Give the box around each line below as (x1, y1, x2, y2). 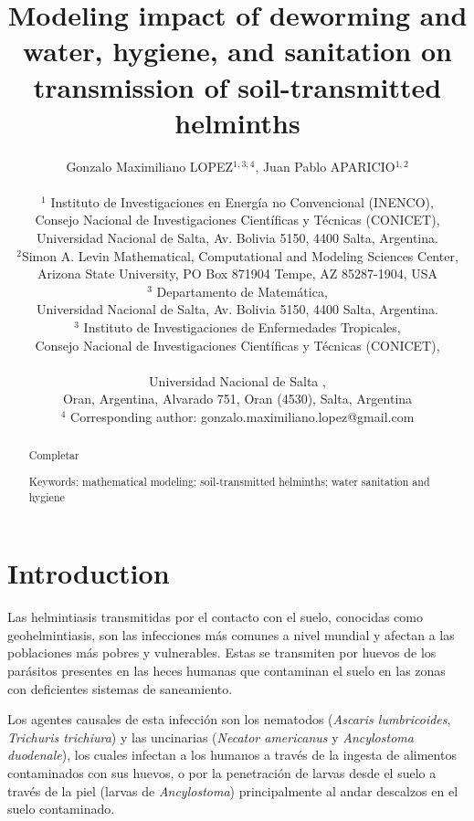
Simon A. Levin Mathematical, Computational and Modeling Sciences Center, (21, 246, 458, 265)
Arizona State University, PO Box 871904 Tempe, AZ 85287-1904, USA (37, 264, 438, 283)
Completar (28, 447, 79, 463)
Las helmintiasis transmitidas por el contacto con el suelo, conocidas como (7, 607, 423, 626)
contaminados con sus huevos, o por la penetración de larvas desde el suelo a (7, 763, 437, 782)
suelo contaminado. (7, 799, 115, 818)
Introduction (7, 554, 170, 592)
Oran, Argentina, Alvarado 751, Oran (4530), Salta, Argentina (62, 389, 413, 408)
